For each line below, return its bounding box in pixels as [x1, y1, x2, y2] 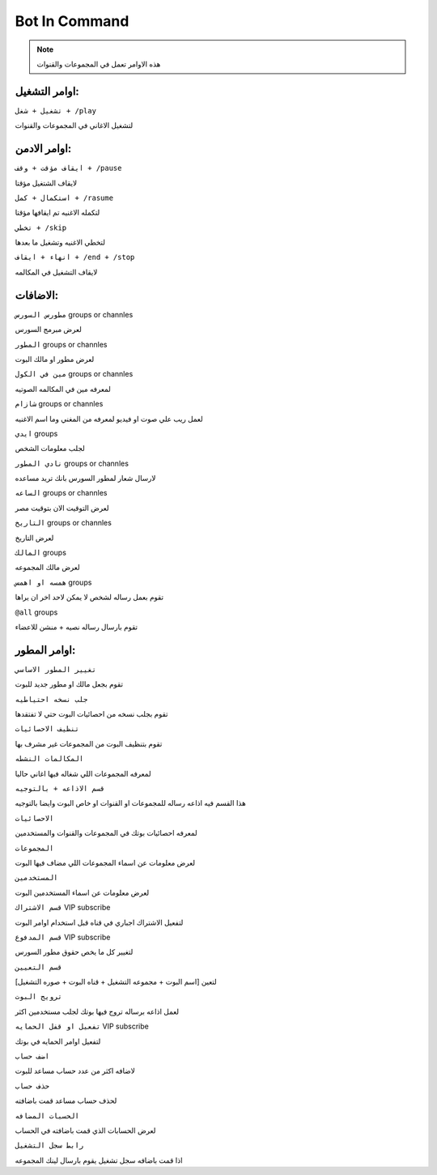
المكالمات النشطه [15, 754, 84, 764]
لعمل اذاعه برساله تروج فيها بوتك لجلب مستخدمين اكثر [15, 1007, 180, 1016]
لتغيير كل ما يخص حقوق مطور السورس [15, 947, 134, 957]
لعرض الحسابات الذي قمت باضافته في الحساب [15, 1126, 156, 1135]
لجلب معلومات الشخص [15, 444, 85, 453]
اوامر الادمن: [15, 142, 72, 155]
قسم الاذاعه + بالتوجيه [15, 784, 105, 794]
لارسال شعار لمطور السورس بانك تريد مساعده [15, 474, 156, 483]
